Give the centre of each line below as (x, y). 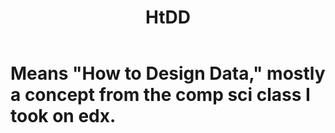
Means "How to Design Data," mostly (168, 73)
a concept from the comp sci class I (160, 95)
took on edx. (63, 116)
